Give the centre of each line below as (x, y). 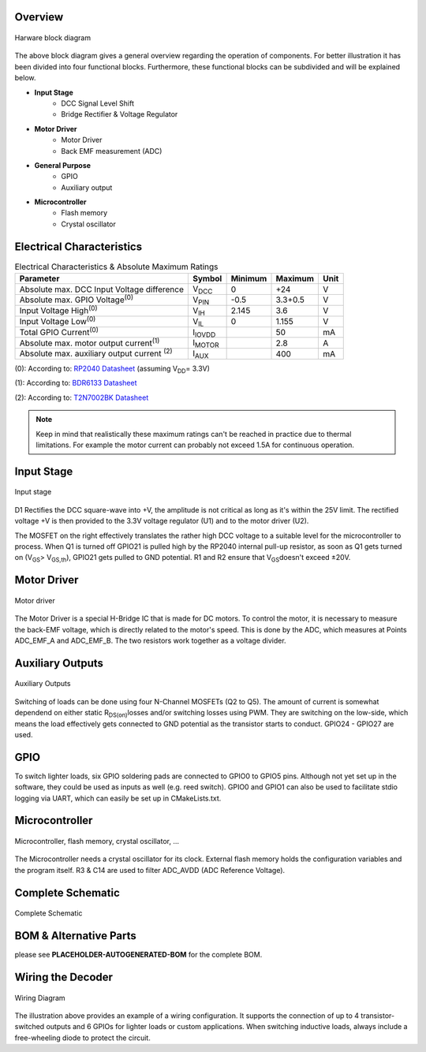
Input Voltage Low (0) (58, 321)
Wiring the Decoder (64, 977)
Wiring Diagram (40, 998)
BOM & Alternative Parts (76, 936)
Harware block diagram (52, 38)
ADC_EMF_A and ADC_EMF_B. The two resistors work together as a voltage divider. (151, 640)
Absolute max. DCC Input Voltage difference (102, 289)
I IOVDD (204, 333)
